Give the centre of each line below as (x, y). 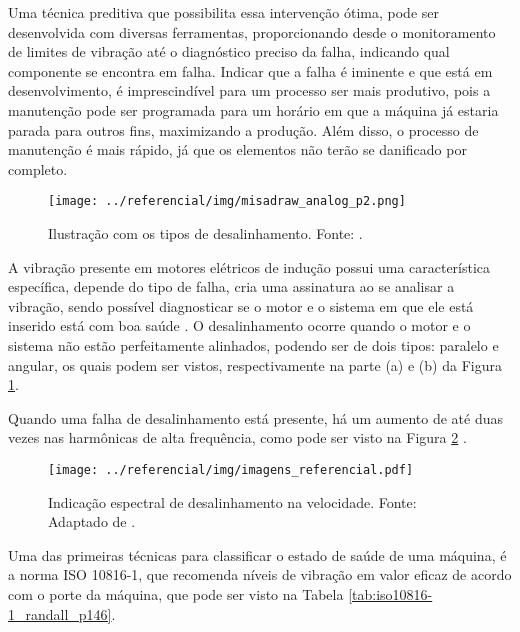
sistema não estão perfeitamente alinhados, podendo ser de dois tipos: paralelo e (253, 344)
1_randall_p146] (60, 613)
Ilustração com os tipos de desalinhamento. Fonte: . (205, 233)
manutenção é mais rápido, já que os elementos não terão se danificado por (237, 149)
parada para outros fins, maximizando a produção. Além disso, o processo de (243, 129)
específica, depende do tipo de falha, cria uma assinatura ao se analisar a (231, 286)
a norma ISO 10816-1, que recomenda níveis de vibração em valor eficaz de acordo (260, 574)
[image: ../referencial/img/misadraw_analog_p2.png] (227, 201)
